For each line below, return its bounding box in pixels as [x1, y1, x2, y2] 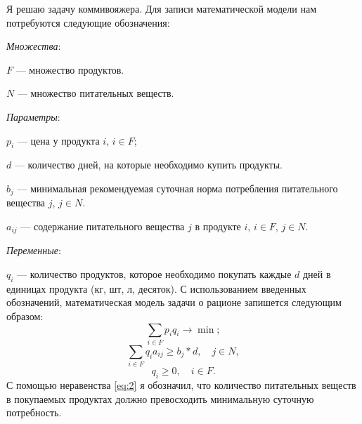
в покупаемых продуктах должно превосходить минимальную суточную [6, 391, 314, 406]
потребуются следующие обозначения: [6, 15, 170, 29]
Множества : [6, 39, 61, 53]
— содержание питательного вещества [20, 219, 185, 233]
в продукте [195, 219, 241, 233]
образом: [6, 309, 44, 324]
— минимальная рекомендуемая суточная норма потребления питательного [17, 180, 338, 195]
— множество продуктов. [15, 62, 124, 77]
